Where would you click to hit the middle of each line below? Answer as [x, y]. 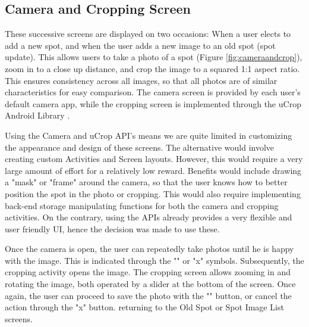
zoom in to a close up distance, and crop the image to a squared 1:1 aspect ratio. [152, 68]
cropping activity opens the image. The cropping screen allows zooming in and [148, 272]
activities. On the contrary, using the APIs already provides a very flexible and [149, 217]
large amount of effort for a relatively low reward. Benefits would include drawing [153, 170]
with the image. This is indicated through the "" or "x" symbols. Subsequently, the [154, 260]
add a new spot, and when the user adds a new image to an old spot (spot [140, 45]
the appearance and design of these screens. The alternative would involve [140, 147]
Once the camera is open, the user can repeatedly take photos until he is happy [149, 249]
